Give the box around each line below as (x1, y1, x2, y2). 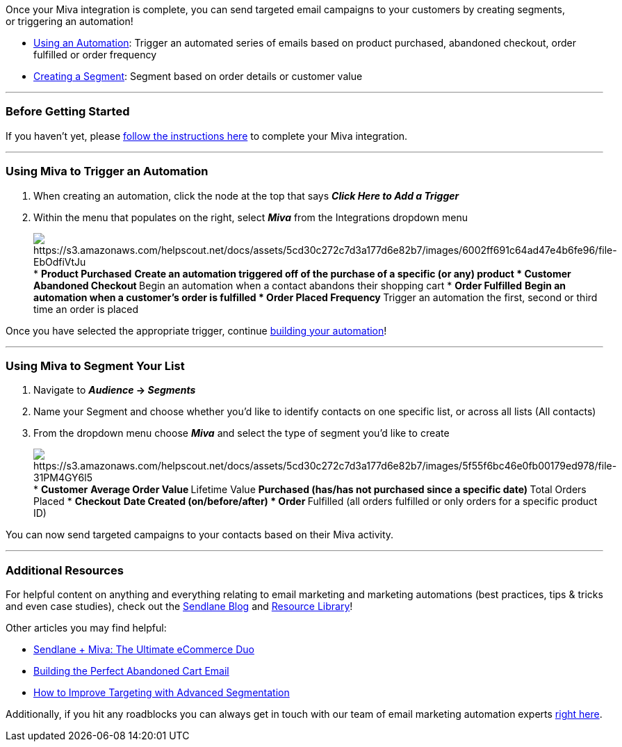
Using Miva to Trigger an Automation (6, 164, 208, 179)
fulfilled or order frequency (33, 49, 157, 61)
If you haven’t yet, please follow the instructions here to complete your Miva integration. (6, 129, 408, 142)
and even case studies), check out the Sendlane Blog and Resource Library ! (6, 600, 353, 612)
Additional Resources (6, 563, 124, 577)
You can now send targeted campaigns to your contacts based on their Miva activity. (6, 529, 394, 541)
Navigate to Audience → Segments (33, 384, 196, 396)
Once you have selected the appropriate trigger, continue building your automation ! (6, 324, 387, 337)
